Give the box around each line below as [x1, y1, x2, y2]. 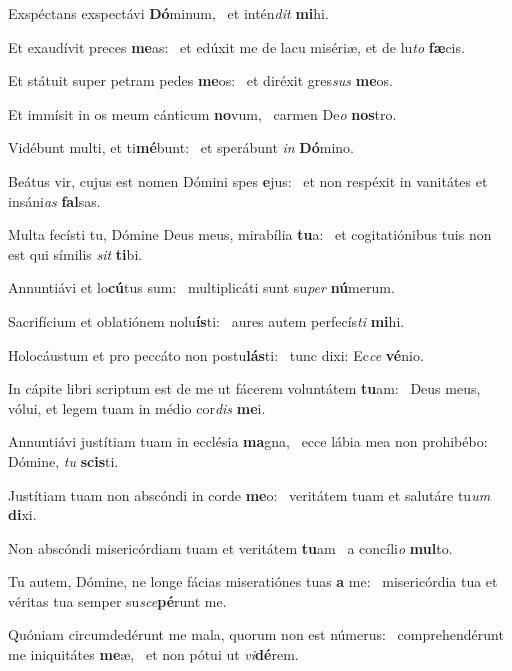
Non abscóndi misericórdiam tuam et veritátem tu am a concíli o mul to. [8, 537, 453, 558]
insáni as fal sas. [8, 190, 101, 211]
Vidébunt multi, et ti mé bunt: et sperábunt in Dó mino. [8, 137, 354, 158]
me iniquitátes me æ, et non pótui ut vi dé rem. [8, 644, 299, 665]
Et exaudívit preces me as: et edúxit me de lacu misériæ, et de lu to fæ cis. [8, 36, 465, 57]
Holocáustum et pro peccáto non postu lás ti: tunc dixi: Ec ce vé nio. [8, 344, 424, 365]
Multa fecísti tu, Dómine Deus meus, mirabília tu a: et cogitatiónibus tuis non [8, 224, 492, 245]
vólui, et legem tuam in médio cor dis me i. [8, 397, 266, 418]
